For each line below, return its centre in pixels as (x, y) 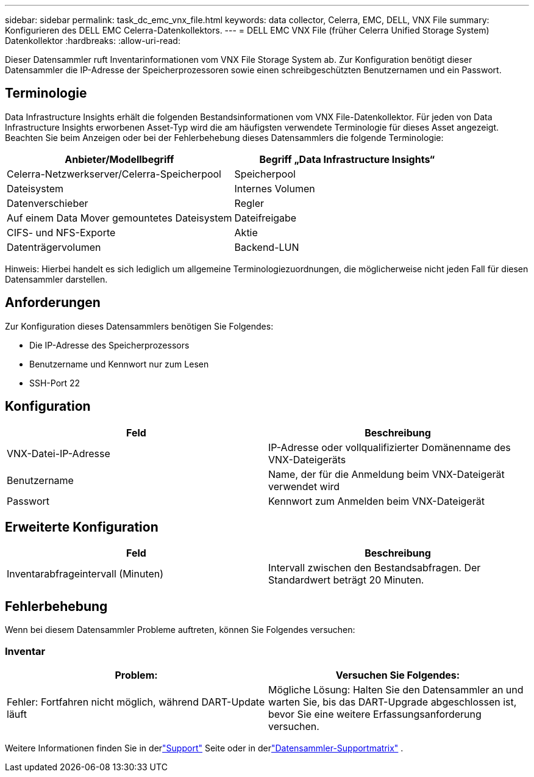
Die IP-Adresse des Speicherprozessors (109, 345)
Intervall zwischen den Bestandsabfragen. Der (375, 568)
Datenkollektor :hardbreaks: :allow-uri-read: (93, 41)
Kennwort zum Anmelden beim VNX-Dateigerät (376, 501)
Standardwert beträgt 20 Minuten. (346, 580)
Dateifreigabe (265, 218)
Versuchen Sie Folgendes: (398, 675)
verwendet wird (304, 486)
